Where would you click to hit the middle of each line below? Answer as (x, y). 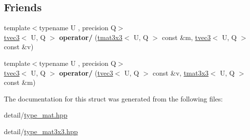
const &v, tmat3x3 (181, 72)
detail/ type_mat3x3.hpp (41, 131)
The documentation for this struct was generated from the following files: (114, 98)
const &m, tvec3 (186, 37)
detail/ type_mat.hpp (36, 115)
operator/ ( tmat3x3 (91, 37)
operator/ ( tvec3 (86, 72)
